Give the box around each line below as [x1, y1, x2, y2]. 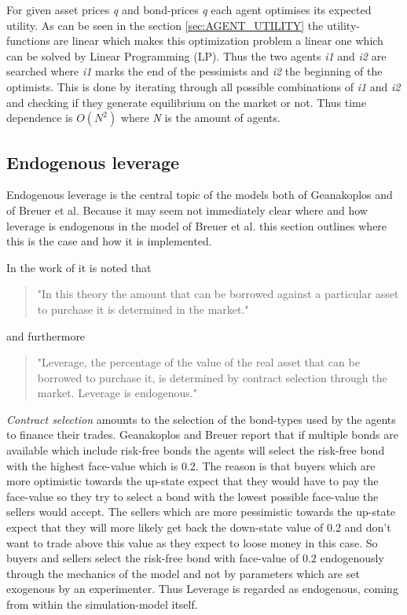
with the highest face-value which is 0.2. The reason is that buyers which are [6, 457, 376, 473]
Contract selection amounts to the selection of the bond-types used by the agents [6, 411, 396, 427]
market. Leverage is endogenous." [37, 385, 197, 401]
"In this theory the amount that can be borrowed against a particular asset [37, 285, 399, 302]
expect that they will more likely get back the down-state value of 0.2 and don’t [6, 519, 391, 536]
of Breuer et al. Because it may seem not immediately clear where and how [6, 201, 368, 218]
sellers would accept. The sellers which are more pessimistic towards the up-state [6, 503, 396, 520]
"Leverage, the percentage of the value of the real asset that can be [37, 354, 360, 370]
